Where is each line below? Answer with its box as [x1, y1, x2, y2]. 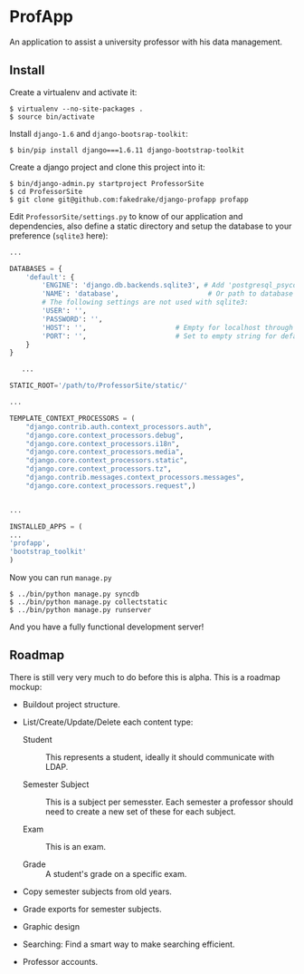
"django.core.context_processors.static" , [25, 456, 188, 465]
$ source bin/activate [9, 112, 95, 122]
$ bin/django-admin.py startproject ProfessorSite [9, 179, 204, 188]
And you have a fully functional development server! [9, 621, 204, 632]
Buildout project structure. [22, 698, 120, 709]
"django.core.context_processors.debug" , [25, 431, 184, 440]
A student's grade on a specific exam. [44, 868, 187, 879]
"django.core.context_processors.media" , [25, 447, 184, 457]
